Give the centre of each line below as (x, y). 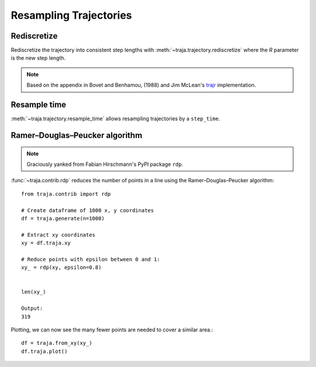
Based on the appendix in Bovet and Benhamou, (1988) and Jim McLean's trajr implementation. (141, 85)
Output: (32, 309)
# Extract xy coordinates (59, 235)
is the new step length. (38, 58)
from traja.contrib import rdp (66, 194)
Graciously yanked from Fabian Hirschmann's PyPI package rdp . (105, 164)
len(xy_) (34, 292)
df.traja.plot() (44, 351)
